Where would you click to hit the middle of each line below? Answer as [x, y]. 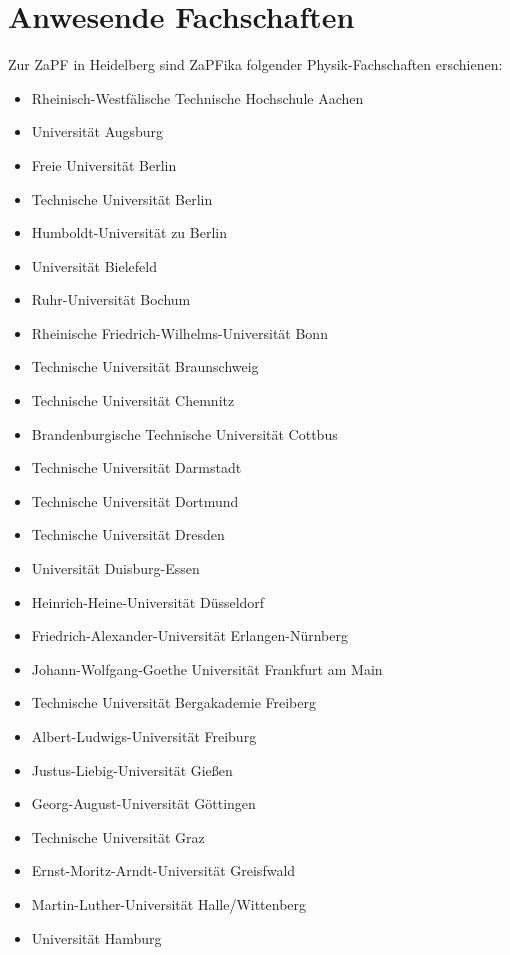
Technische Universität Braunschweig [145, 366]
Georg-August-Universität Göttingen [143, 803]
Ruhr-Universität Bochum [111, 299]
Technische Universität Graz [118, 836]
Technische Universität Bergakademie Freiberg [173, 702]
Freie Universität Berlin [104, 164]
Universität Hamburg [96, 937]
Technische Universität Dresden [128, 534]
